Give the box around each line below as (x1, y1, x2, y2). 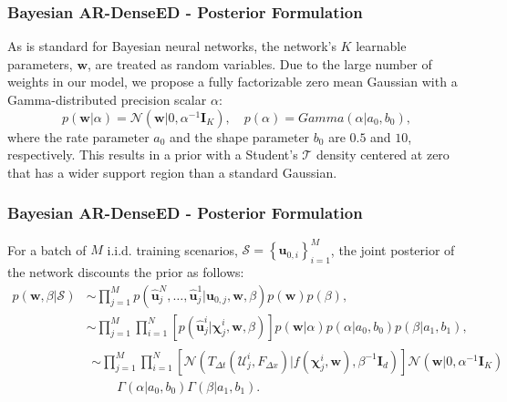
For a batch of (7, 240, 87, 259)
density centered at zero (316, 145, 450, 164)
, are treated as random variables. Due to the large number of (88, 54, 432, 73)
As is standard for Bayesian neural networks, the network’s (7, 36, 336, 56)
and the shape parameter (170, 127, 310, 146)
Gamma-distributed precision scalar (7, 90, 207, 108)
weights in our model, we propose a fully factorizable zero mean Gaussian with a (7, 72, 458, 91)
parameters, (7, 54, 73, 73)
